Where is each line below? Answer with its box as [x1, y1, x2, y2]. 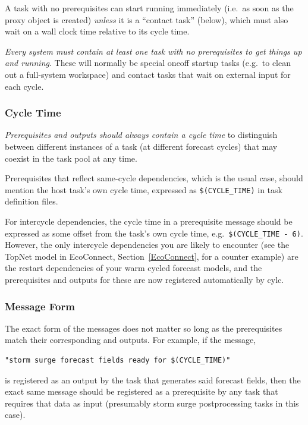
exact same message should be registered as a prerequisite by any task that [5, 385, 278, 398]
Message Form [5, 298, 75, 313]
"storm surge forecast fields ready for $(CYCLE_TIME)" [5, 356, 231, 365]
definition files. [5, 195, 58, 207]
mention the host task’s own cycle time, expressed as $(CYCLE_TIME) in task [5, 183, 282, 196]
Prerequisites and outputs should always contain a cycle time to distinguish [5, 128, 278, 141]
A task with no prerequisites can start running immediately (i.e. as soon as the [5, 2, 294, 14]
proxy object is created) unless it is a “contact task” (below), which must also [5, 13, 288, 26]
